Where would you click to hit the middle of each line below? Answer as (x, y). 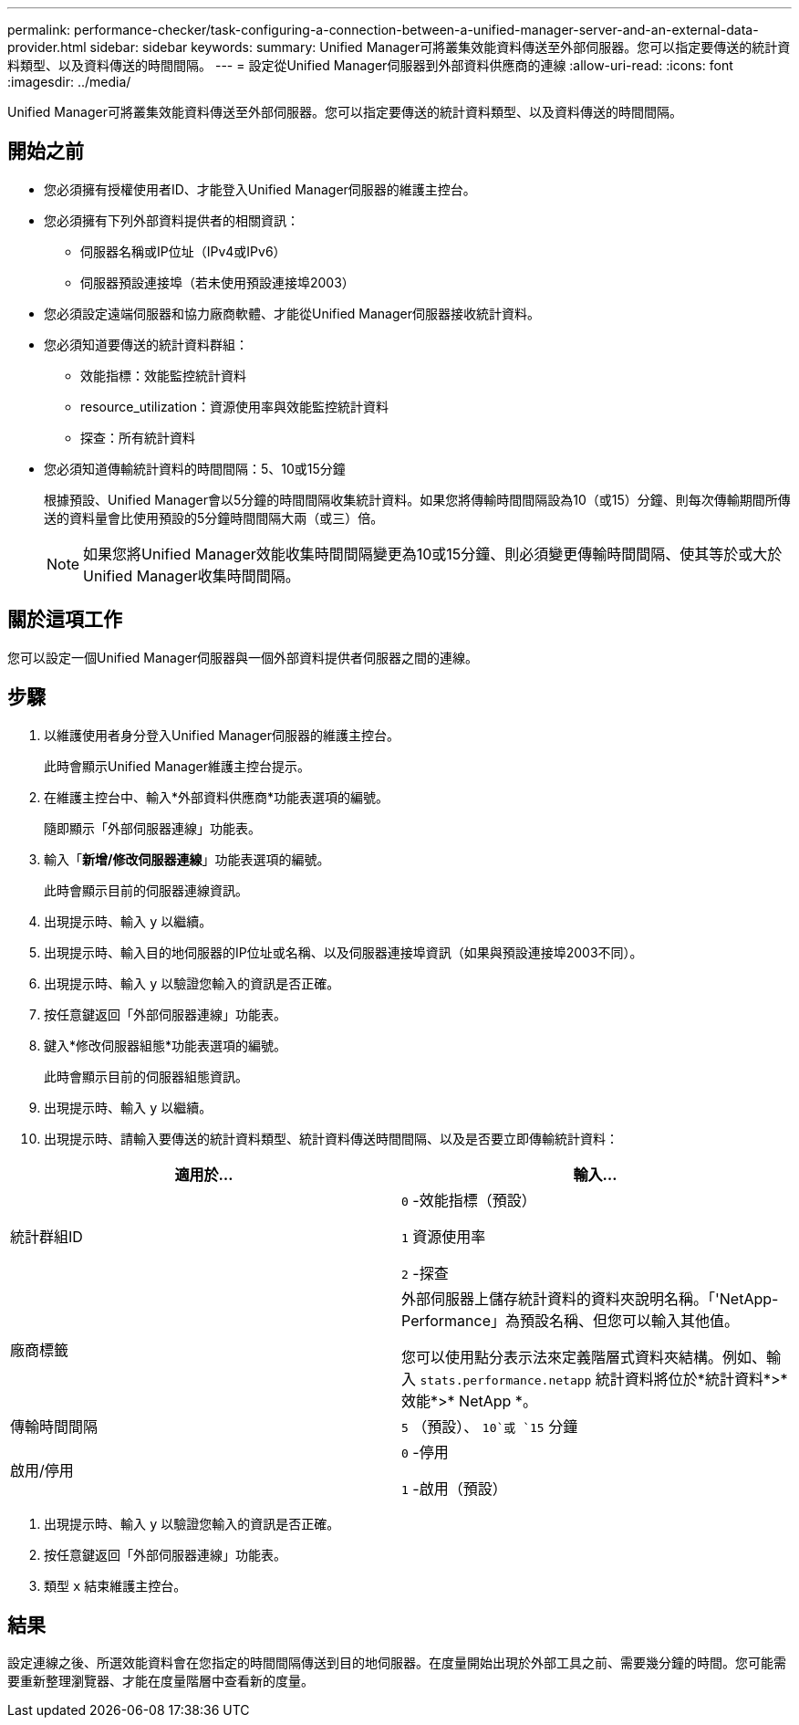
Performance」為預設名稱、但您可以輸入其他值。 (570, 1320)
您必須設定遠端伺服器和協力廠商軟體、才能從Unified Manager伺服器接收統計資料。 (292, 313)
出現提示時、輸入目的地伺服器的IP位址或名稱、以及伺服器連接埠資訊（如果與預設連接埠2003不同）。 (343, 952)
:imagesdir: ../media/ (69, 82)
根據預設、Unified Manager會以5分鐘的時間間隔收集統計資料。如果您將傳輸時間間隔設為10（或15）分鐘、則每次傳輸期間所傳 (417, 499)
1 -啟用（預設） (454, 1488)
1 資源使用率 (444, 1236)
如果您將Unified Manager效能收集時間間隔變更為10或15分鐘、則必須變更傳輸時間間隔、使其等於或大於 (433, 554)
